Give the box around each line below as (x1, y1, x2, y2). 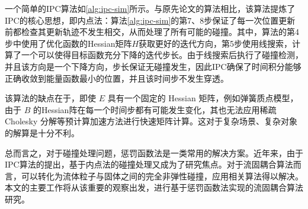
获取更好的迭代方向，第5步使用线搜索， (139, 37, 293, 49)
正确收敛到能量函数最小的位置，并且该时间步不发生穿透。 (5, 72, 229, 84)
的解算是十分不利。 (5, 126, 79, 139)
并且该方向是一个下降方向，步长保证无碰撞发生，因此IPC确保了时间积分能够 (5, 60, 301, 72)
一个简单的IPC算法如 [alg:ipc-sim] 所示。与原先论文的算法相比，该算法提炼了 (5, 2, 296, 14)
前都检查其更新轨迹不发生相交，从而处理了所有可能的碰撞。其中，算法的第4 (5, 25, 299, 38)
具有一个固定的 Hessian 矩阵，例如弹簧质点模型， (107, 92, 299, 104)
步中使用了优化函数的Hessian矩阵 (5, 37, 132, 49)
